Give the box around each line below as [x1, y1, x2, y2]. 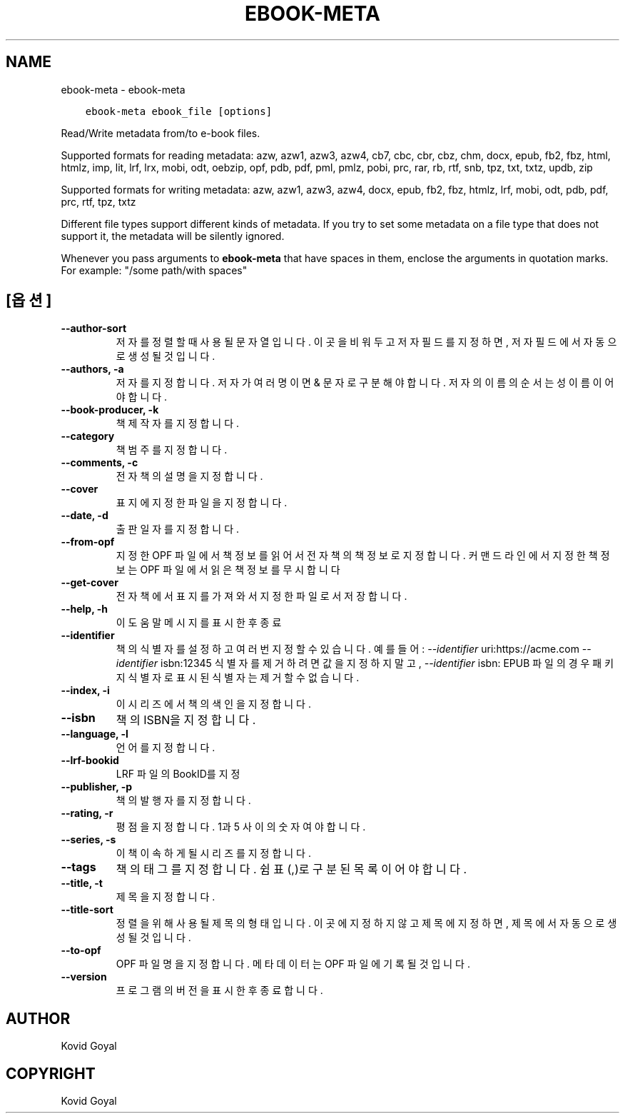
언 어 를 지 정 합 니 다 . [116, 741, 215, 754]
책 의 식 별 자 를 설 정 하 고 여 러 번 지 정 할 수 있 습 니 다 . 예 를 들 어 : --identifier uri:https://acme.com [116, 643, 579, 656]
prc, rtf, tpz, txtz [61, 195, 136, 208]
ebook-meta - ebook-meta [61, 83, 186, 96]
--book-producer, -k [61, 403, 159, 416]
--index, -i [61, 684, 110, 697]
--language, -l [61, 728, 128, 741]
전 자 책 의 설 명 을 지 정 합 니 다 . [116, 470, 263, 483]
